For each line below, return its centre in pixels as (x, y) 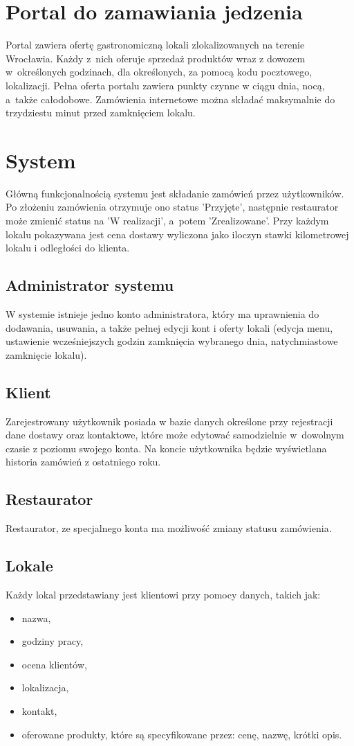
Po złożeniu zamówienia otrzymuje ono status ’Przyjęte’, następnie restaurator (172, 207)
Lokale (29, 566)
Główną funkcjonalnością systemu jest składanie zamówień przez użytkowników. (175, 193)
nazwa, (36, 618)
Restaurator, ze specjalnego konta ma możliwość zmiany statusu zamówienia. (169, 528)
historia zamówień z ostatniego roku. (83, 462)
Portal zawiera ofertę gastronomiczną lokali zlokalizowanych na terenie (155, 45)
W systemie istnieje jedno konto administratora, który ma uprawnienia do (162, 313)
